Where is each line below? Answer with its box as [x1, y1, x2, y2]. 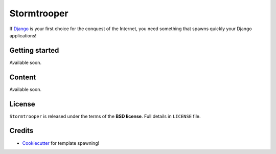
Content [9, 73, 36, 81]
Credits [9, 126, 34, 135]
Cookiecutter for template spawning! [22, 140, 100, 146]
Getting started [9, 46, 59, 55]
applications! [9, 32, 37, 38]
